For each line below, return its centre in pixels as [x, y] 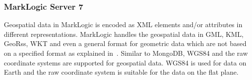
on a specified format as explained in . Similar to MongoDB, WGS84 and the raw [126, 53]
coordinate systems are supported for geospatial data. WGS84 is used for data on [125, 62]
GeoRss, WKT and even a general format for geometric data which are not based [125, 43]
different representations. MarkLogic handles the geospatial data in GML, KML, [124, 34]
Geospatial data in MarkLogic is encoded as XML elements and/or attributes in [123, 24]
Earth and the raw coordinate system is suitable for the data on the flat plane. [121, 72]
